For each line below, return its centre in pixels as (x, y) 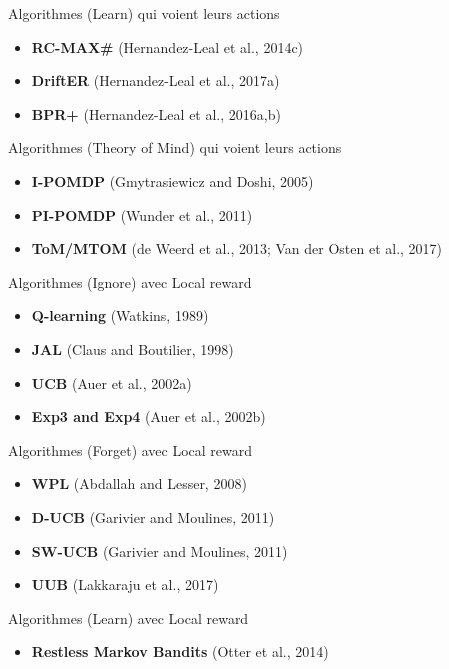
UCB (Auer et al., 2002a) (111, 382)
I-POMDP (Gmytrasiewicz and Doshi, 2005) (172, 180)
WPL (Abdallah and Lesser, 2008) (139, 483)
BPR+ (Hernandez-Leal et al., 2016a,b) (156, 113)
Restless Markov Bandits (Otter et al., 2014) (180, 651)
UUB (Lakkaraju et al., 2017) (125, 584)
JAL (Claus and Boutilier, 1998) (132, 348)
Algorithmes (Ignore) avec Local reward (130, 281)
